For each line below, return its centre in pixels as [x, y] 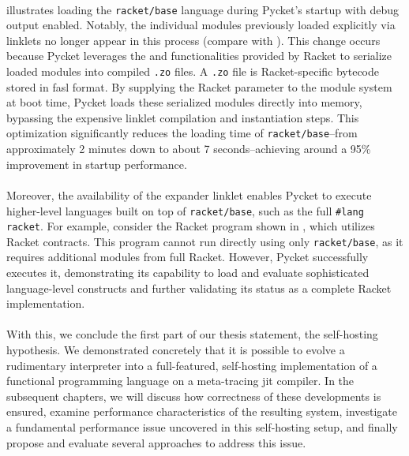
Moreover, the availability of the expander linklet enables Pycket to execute [189, 194]
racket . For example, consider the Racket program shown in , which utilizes [191, 226]
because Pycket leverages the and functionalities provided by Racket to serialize [199, 56]
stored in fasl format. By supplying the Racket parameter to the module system [199, 86]
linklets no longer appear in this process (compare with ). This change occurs [193, 40]
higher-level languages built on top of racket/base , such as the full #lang [185, 210]
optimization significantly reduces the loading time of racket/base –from [182, 133]
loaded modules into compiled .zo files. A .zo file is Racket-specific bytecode [193, 71]
